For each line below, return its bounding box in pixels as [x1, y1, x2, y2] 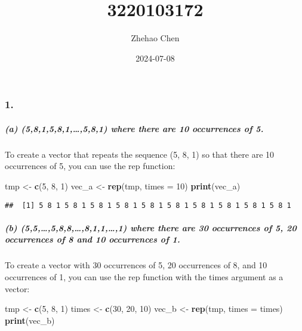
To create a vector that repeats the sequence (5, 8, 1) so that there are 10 [5, 148, 275, 160]
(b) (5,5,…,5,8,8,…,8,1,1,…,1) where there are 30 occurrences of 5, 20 [5, 221, 297, 234]
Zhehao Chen [131, 32, 180, 44]
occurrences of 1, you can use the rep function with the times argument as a [5, 270, 283, 283]
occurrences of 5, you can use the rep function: [5, 160, 175, 172]
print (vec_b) [5, 314, 55, 326]
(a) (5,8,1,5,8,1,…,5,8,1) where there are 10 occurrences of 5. [5, 122, 264, 134]
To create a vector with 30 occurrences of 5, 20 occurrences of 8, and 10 [5, 259, 267, 271]
